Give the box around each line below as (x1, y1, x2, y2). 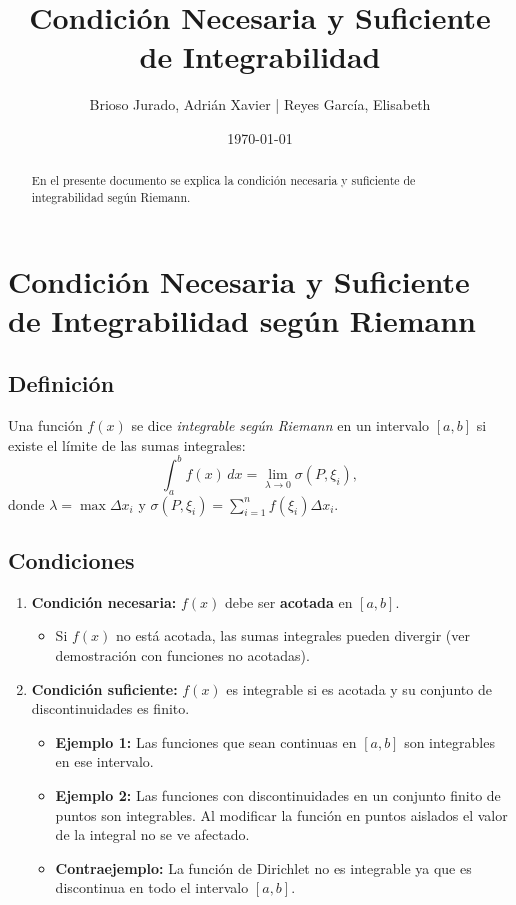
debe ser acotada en (224, 591, 353, 612)
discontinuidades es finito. (31, 698, 190, 719)
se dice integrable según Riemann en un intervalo (131, 415, 430, 436)
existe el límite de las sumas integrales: (8, 434, 246, 455)
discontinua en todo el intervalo (55, 877, 249, 898)
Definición (8, 368, 115, 399)
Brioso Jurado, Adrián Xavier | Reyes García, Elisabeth (89, 94, 431, 115)
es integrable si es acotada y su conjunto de (226, 678, 492, 699)
